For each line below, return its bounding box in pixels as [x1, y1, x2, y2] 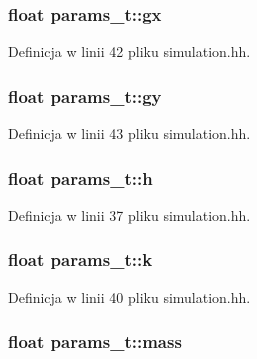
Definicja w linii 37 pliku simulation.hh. [8, 204, 251, 225]
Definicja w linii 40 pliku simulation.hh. [8, 286, 251, 307]
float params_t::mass [8, 329, 182, 354]
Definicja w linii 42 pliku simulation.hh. [8, 41, 251, 62]
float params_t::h [8, 165, 153, 190]
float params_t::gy [8, 83, 162, 108]
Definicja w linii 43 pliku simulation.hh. [8, 123, 251, 144]
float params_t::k [8, 247, 153, 272]
